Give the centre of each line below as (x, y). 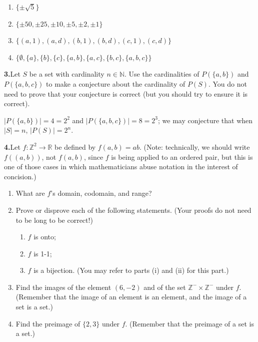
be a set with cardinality (67, 74)
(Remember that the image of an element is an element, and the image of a (131, 297)
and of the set (165, 287)
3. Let (12, 74)
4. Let (12, 146)
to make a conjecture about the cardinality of (116, 83)
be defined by (75, 146)
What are (30, 193)
